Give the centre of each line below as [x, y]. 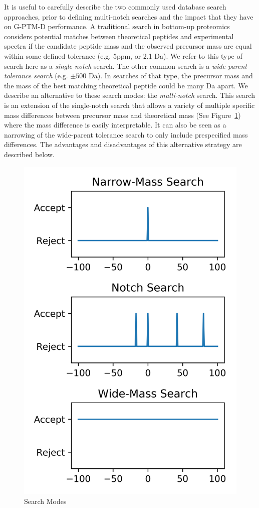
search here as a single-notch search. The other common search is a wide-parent [125, 66]
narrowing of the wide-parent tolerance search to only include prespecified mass [126, 134]
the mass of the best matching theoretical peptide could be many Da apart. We [126, 85]
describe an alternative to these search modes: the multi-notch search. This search [129, 95]
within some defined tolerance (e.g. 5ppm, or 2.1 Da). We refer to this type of [123, 55]
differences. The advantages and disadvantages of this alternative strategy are [123, 144]
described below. [29, 154]
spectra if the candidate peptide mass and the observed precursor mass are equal [128, 46]
